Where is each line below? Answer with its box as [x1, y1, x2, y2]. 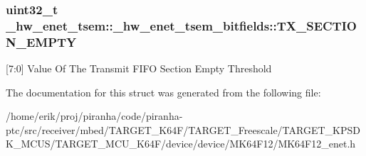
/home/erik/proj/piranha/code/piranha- [6, 108, 183, 123]
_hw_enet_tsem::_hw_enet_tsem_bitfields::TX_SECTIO [6, 16, 357, 34]
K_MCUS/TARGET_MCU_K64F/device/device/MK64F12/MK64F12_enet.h [6, 136, 356, 151]
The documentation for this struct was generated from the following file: [6, 84, 321, 99]
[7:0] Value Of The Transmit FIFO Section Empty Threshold [6, 61, 272, 76]
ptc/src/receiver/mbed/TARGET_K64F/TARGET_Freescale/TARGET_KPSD [6, 122, 360, 137]
